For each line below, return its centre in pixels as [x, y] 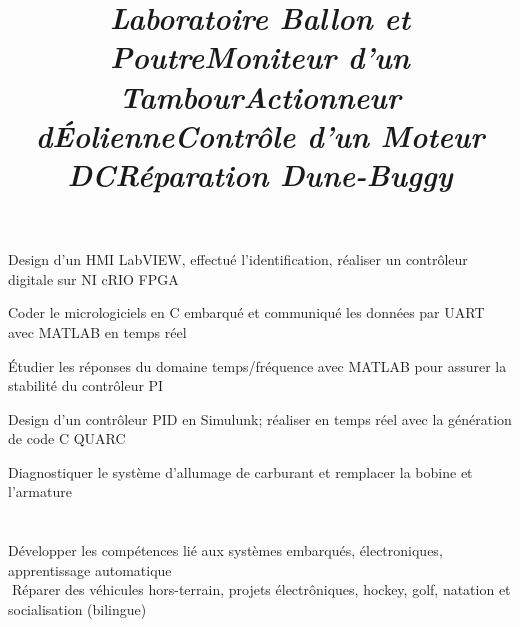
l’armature [40, 491]
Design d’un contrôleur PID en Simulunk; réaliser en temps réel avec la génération [260, 418]
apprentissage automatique [90, 569]
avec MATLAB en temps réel [97, 331]
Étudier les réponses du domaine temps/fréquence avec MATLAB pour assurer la [257, 365]
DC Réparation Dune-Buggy [260, 174]
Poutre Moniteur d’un [260, 57]
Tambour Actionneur [260, 96]
